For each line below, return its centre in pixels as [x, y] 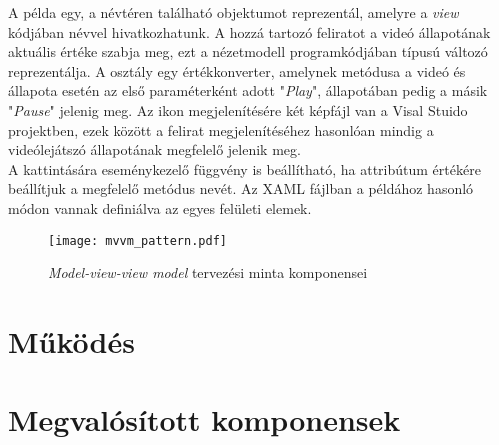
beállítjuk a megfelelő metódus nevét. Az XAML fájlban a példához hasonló [241, 188]
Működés [71, 340]
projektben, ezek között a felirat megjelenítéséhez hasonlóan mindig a [221, 129]
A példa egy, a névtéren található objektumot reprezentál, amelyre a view [233, 12]
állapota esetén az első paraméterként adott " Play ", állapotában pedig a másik [248, 90]
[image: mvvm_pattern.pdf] [137, 240]
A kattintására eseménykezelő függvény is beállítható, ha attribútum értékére [244, 168]
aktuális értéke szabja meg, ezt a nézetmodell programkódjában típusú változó [248, 51]
